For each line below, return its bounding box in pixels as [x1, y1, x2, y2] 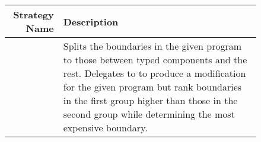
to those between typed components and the [63, 53, 247, 66]
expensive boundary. [63, 121, 148, 134]
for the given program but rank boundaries [63, 80, 242, 93]
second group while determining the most [63, 107, 235, 121]
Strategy [13, 8, 54, 21]
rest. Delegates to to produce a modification [63, 66, 246, 80]
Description [63, 14, 119, 28]
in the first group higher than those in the [63, 93, 238, 107]
